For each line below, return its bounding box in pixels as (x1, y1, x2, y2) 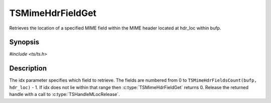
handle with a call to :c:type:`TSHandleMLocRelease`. (9, 91, 120, 97)
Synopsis (9, 38, 40, 46)
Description (9, 64, 47, 72)
